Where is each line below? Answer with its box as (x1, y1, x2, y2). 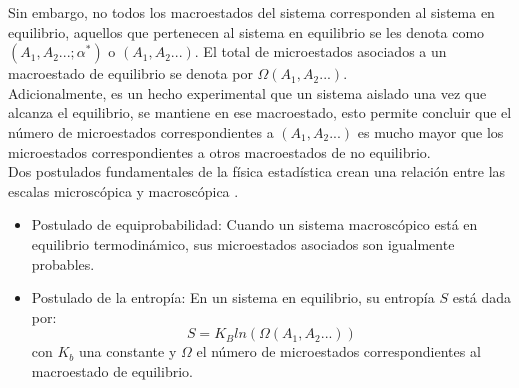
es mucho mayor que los (357, 121, 504, 142)
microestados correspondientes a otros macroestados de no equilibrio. (8, 141, 431, 162)
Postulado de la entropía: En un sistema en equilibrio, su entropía (31, 287, 435, 308)
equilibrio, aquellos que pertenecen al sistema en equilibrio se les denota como (8, 21, 485, 42)
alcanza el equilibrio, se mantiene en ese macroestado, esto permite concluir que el (8, 102, 512, 123)
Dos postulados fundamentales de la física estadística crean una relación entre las (8, 161, 506, 182)
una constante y (79, 341, 177, 362)
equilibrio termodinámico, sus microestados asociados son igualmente (31, 233, 455, 254)
